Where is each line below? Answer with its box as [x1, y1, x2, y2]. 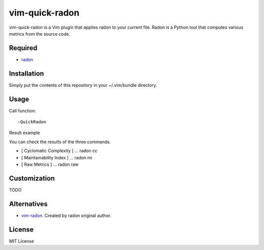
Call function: [9, 108, 36, 114]
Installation [9, 69, 44, 77]
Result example [9, 130, 40, 136]
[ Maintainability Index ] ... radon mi [21, 154, 92, 160]
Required [9, 44, 38, 52]
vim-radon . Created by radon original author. [21, 212, 111, 218]
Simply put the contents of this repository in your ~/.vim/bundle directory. [9, 82, 157, 88]
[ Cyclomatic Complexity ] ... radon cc [21, 148, 98, 154]
